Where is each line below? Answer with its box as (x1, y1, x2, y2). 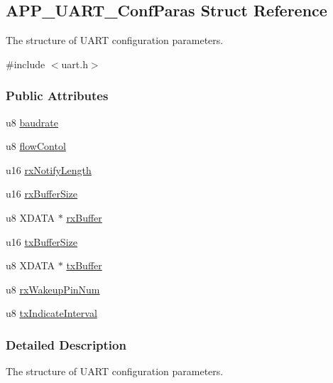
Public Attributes (6, 87, 109, 104)
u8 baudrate (6, 114, 58, 129)
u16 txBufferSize (6, 234, 77, 249)
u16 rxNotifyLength (6, 162, 92, 177)
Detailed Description (6, 335, 126, 353)
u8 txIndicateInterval (6, 306, 97, 320)
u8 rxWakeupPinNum (6, 281, 100, 296)
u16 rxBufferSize (6, 186, 78, 201)
